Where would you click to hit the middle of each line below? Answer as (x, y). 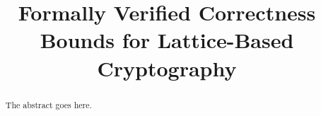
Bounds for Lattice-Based (167, 40)
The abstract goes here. (48, 104)
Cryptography (167, 68)
